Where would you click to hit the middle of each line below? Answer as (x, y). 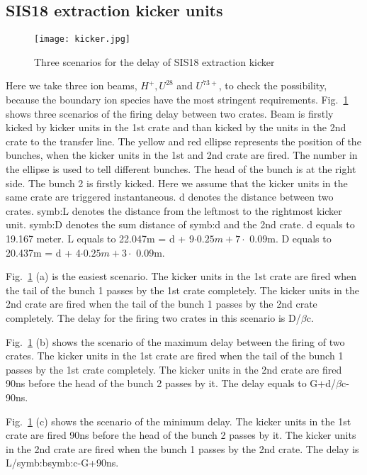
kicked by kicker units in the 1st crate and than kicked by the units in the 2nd (176, 127)
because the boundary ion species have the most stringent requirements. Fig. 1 (177, 100)
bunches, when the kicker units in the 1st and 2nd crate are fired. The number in (182, 155)
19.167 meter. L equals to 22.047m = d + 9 (100, 238)
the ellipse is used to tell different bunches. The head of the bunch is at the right (181, 169)
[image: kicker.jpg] (83, 39)
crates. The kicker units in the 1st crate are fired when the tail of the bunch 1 (175, 356)
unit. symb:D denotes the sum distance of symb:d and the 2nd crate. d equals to (180, 224)
